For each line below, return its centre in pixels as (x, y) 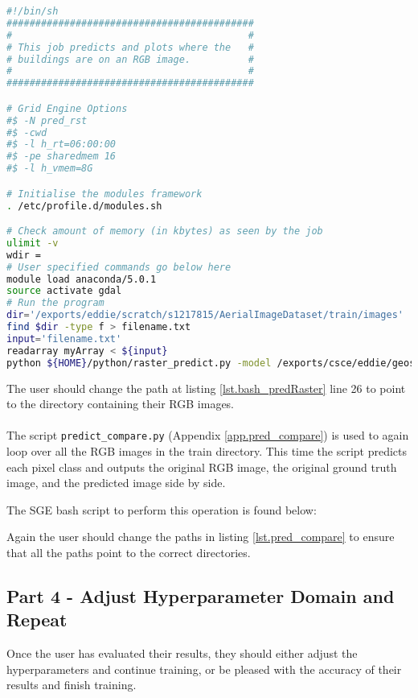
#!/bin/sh (33, 11)
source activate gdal (64, 291)
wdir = (24, 255)
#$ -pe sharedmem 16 (61, 157)
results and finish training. (72, 685)
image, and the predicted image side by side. (116, 483)
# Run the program (55, 303)
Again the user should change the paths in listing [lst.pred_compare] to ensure (201, 537)
